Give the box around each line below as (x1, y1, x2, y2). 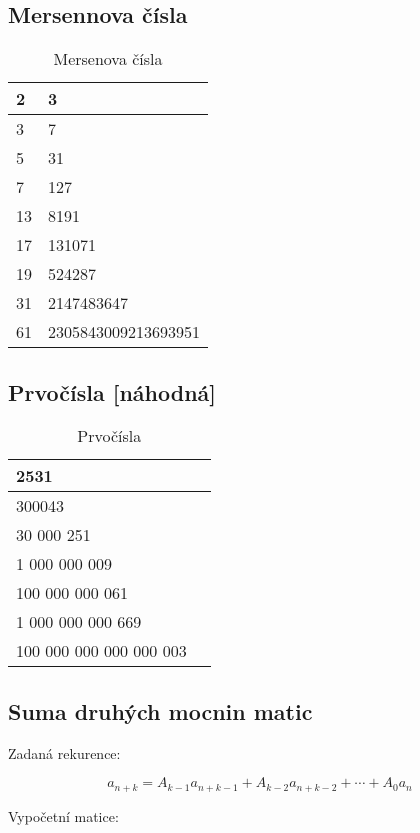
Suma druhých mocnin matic (8, 695, 313, 726)
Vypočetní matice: (8, 805, 119, 826)
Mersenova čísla (53, 47, 163, 71)
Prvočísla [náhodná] (8, 376, 217, 407)
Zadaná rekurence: (8, 742, 121, 763)
